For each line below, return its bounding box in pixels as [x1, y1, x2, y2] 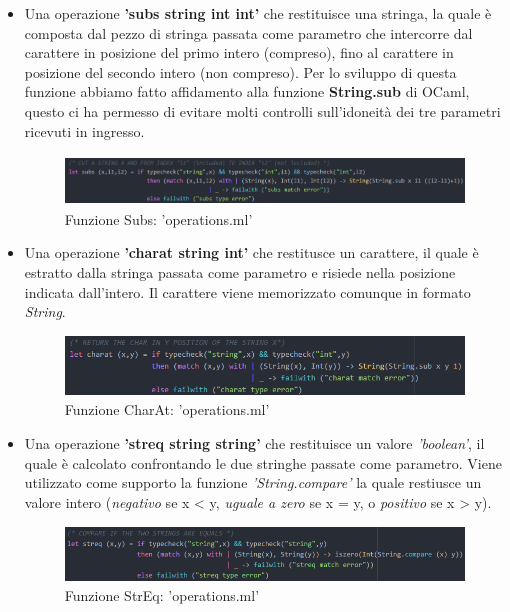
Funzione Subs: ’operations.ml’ [64, 208, 253, 229]
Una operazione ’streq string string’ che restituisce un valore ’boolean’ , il [24, 432, 485, 453]
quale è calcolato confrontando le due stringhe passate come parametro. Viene [24, 452, 502, 473]
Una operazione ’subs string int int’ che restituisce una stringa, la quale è [24, 3, 492, 23]
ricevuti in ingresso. [24, 120, 145, 141]
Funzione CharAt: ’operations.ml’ [64, 399, 270, 420]
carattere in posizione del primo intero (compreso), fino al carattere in [24, 42, 454, 63]
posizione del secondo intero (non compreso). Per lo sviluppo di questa [24, 61, 457, 82]
